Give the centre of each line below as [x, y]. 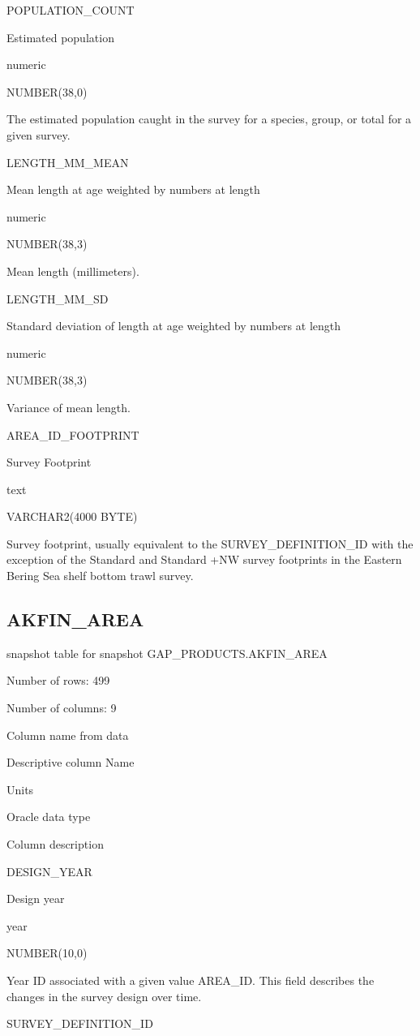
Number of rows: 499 [58, 680]
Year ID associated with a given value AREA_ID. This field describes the [191, 980]
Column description [55, 844]
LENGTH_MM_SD [58, 298]
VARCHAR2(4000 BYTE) [72, 516]
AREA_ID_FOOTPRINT [73, 434]
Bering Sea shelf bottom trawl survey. [100, 576]
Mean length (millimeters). [73, 271]
